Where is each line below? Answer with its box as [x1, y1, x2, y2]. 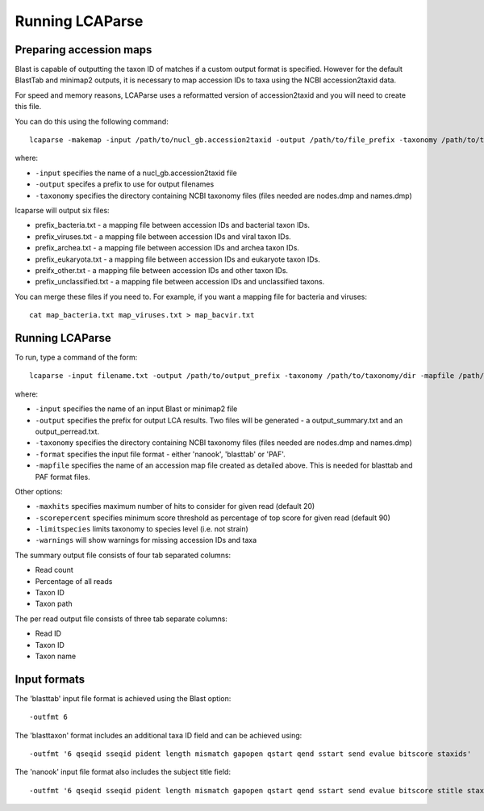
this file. [15, 102, 42, 111]
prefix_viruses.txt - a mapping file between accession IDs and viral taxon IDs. [35, 231, 292, 242]
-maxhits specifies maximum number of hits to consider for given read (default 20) [35, 502, 315, 511]
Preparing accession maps [15, 43, 152, 57]
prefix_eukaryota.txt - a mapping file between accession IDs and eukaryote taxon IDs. [35, 254, 320, 264]
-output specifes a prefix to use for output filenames [35, 179, 215, 189]
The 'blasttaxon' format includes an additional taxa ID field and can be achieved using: [15, 730, 302, 740]
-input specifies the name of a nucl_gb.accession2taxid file [35, 168, 237, 178]
